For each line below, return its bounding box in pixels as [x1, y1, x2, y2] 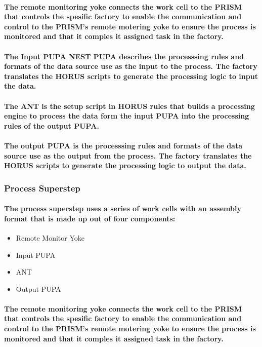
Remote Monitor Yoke [16, 232, 84, 243]
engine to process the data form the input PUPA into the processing [4, 110, 249, 121]
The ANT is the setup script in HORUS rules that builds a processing [4, 100, 255, 111]
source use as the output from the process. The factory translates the [4, 150, 252, 161]
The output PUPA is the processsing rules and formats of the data [4, 140, 243, 150]
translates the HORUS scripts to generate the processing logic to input [4, 70, 258, 81]
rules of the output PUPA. [4, 120, 99, 131]
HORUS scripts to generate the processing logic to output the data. [4, 160, 246, 171]
